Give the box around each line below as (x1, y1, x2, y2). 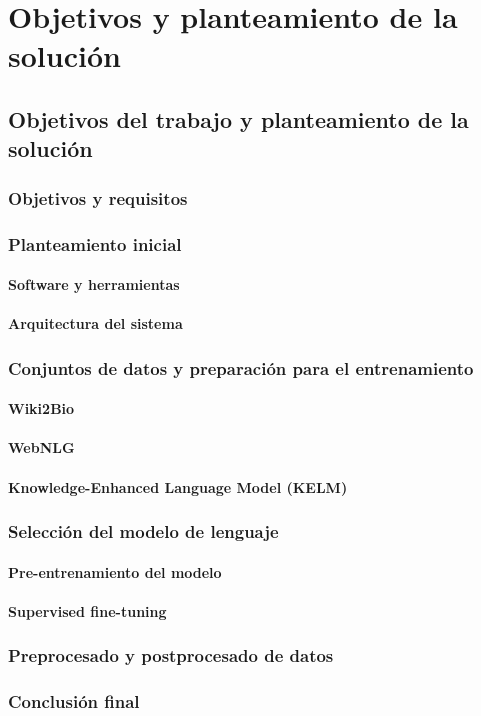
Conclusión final (8, 689, 140, 714)
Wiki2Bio (8, 398, 75, 419)
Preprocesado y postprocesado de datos (8, 643, 334, 668)
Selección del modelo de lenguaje (8, 519, 279, 544)
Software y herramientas (8, 274, 180, 295)
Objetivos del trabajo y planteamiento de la (8, 103, 469, 134)
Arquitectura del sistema (8, 313, 183, 334)
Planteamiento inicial (8, 231, 182, 256)
